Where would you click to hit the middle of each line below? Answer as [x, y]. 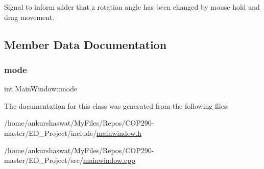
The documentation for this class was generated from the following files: [117, 105]
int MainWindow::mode [41, 89]
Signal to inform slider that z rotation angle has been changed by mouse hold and [132, 7]
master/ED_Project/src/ [44, 160]
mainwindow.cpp [109, 160]
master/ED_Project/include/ [51, 132]
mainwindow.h [119, 132]
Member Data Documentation [86, 44]
